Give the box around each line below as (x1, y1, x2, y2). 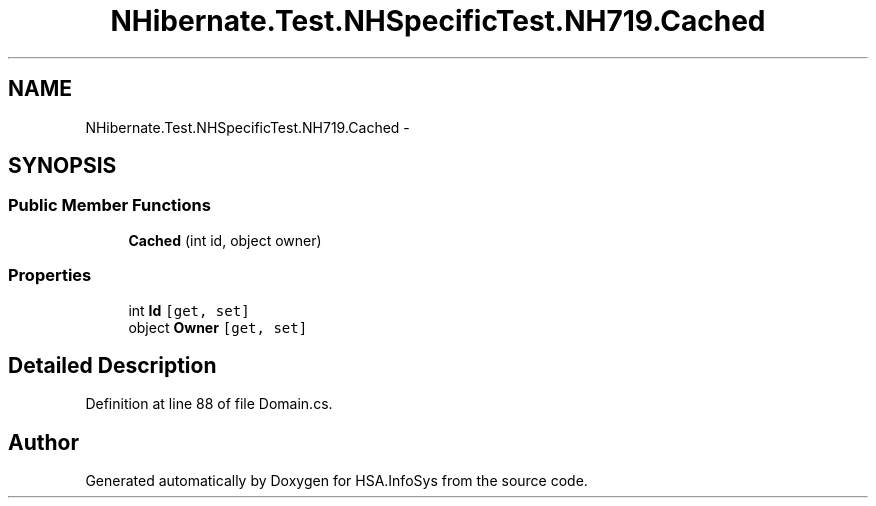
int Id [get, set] (128, 301, 250, 319)
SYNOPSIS (8, 153, 117, 179)
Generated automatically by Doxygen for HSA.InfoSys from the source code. (85, 472, 588, 490)
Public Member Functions (8, 195, 211, 216)
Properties (8, 265, 92, 286)
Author (8, 429, 79, 455)
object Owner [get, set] (128, 318, 308, 336)
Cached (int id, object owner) (128, 231, 322, 249)
